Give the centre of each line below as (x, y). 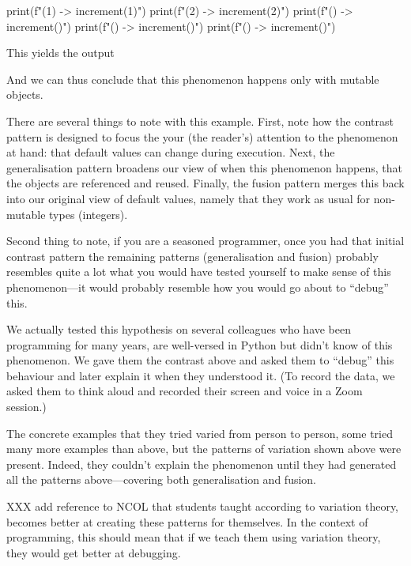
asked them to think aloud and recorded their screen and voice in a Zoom (185, 391)
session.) (26, 407)
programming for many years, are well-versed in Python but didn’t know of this (200, 344)
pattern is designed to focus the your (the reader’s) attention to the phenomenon (202, 136)
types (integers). (89, 214)
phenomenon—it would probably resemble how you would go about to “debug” (198, 287)
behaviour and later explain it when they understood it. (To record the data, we (201, 375)
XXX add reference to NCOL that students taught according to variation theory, (203, 506)
